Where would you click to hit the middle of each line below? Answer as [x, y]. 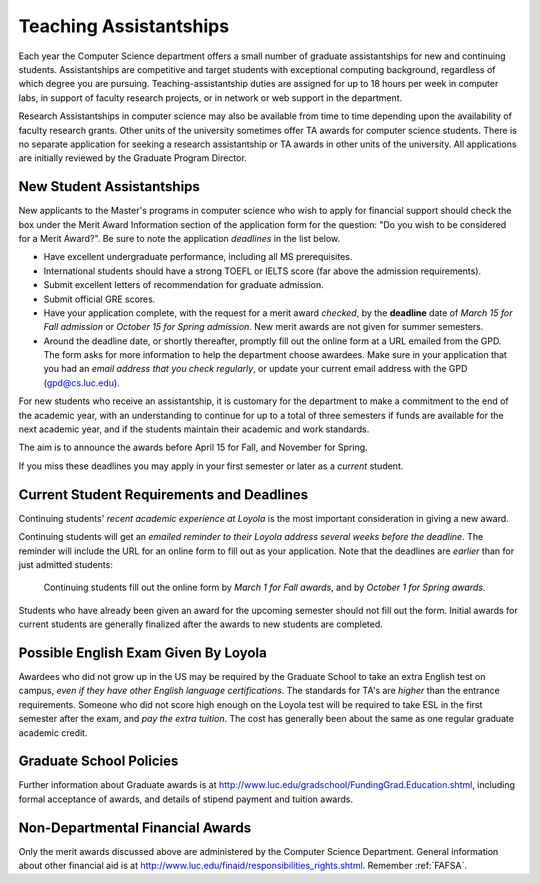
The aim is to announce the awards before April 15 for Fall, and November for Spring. [193, 447]
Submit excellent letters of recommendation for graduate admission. [183, 285]
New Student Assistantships [109, 186]
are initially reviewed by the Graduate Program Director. [132, 158]
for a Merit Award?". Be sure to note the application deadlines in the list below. [179, 238]
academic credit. [53, 732]
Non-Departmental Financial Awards [135, 827]
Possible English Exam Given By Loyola [142, 652]
